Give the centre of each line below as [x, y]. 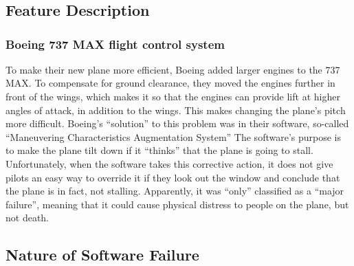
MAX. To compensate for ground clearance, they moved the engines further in [170, 83]
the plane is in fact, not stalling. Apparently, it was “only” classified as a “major [175, 191]
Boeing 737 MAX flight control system [115, 44]
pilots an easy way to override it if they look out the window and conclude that [173, 177]
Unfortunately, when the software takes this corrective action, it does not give [169, 163]
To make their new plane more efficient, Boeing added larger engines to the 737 [173, 69]
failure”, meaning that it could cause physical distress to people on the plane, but [177, 204]
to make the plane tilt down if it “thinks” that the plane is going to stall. [159, 150]
